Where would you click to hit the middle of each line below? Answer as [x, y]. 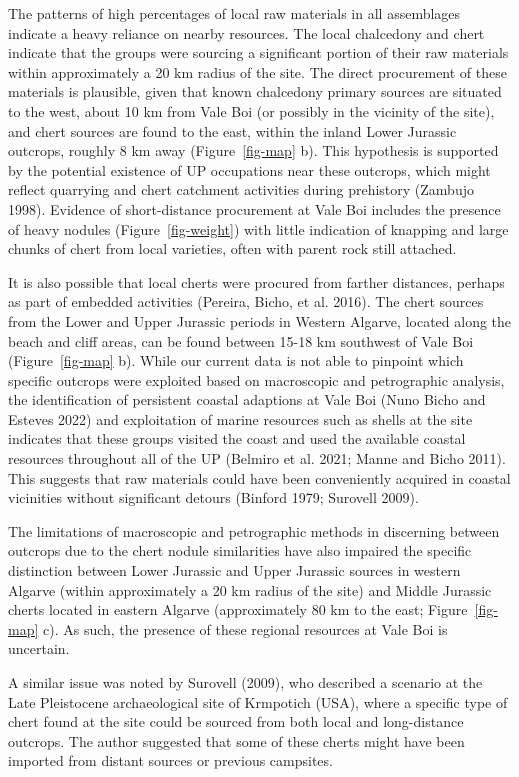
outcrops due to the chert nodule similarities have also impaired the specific [240, 550]
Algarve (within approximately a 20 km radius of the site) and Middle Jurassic [250, 589]
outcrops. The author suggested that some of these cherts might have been [236, 740]
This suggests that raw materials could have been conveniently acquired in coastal [259, 477]
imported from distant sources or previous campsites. [170, 760]
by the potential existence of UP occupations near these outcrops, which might [249, 169]
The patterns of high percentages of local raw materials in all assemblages [234, 13]
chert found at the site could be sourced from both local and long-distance [236, 721]
